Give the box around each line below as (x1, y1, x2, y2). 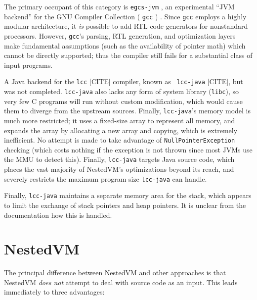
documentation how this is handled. (4, 209, 112, 220)
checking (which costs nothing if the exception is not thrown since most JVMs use (4, 144, 253, 154)
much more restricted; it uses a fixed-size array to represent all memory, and (4, 115, 235, 125)
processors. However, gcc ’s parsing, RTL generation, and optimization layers (4, 30, 236, 41)
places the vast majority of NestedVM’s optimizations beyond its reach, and (4, 164, 234, 174)
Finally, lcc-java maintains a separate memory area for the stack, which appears (4, 190, 252, 200)
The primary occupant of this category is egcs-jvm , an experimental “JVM (4, 1, 235, 11)
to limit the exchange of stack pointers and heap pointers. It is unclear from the (4, 200, 246, 210)
